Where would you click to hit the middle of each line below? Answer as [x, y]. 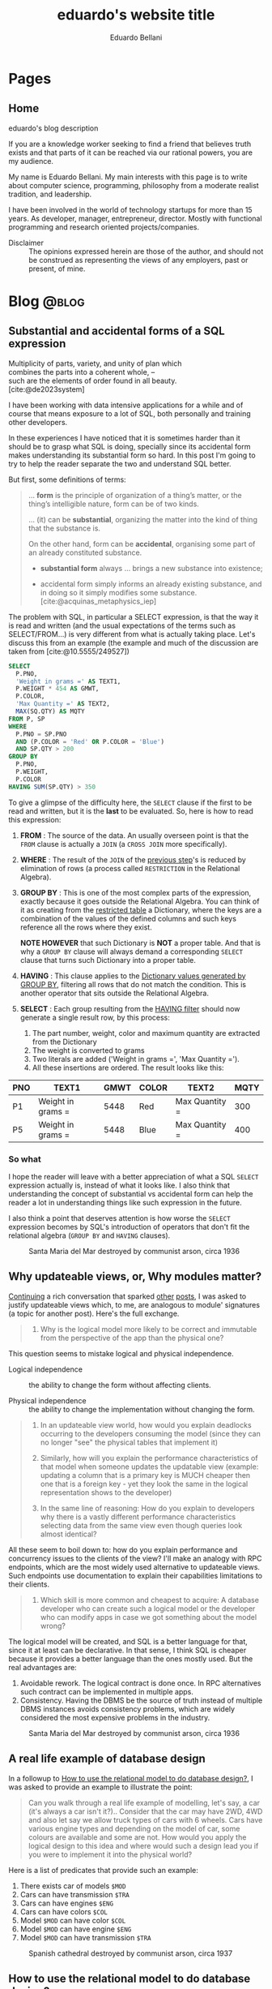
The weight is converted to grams [88, 1050]
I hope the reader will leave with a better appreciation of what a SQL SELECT [134, 1176]
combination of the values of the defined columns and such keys [128, 918]
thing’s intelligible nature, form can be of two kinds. [114, 504]
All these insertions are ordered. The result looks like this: [128, 1068]
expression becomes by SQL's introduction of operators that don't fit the [129, 1226]
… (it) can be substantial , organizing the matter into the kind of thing [142, 519]
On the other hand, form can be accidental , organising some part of [142, 543]
